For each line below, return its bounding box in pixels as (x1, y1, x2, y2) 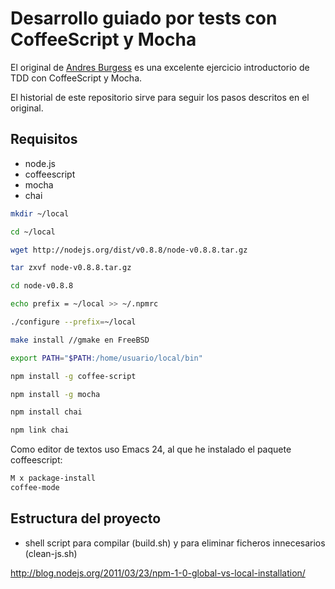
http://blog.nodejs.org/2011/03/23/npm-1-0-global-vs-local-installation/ (10, 567, 306, 579)
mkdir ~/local (10, 208, 70, 219)
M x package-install (10, 473, 97, 484)
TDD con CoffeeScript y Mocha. (10, 72, 143, 84)
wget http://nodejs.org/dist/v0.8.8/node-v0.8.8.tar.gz (10, 245, 248, 255)
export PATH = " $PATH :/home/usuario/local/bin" (10, 353, 203, 363)
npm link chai (10, 425, 70, 436)
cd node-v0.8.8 (10, 281, 74, 291)
